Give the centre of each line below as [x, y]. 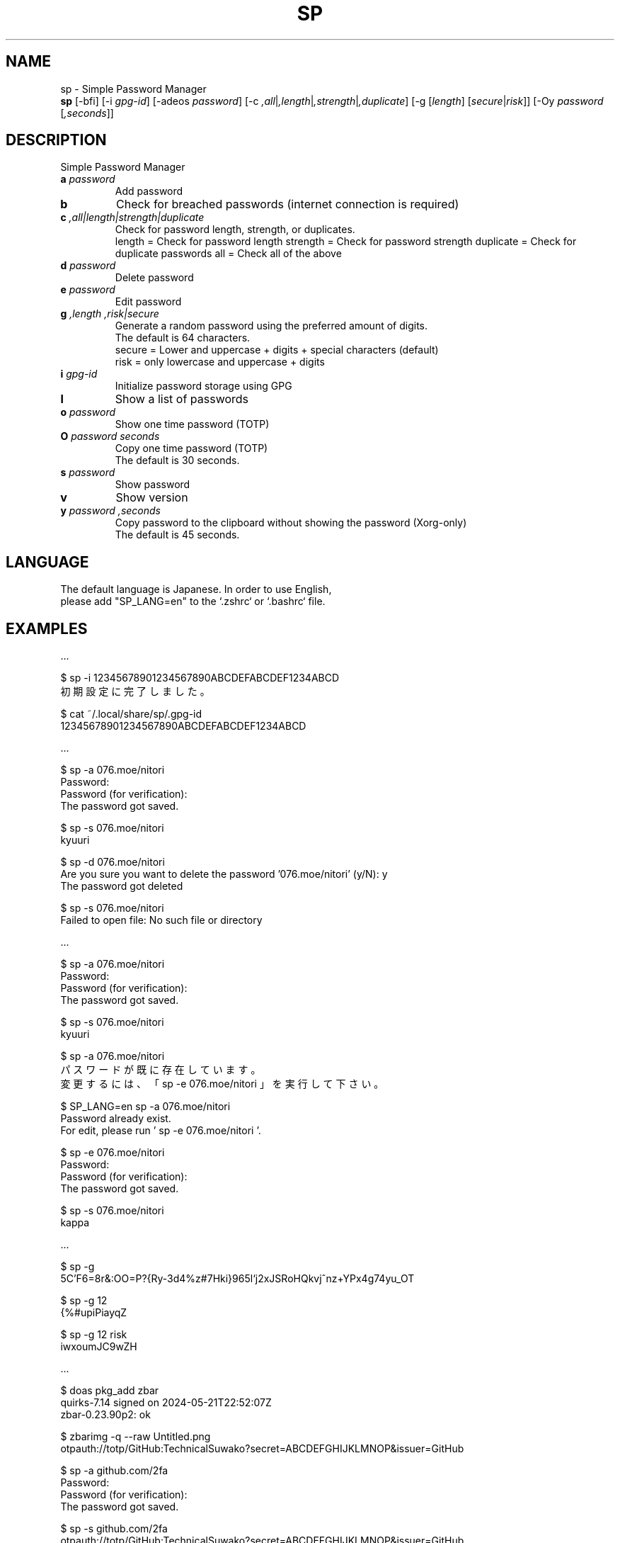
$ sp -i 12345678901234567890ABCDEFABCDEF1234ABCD [200, 678]
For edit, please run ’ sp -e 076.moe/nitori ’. [161, 1131]
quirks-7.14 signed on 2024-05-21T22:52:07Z [166, 1403]
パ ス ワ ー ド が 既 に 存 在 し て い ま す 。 [161, 1070]
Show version [152, 498]
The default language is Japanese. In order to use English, [196, 589]
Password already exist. [116, 1119]
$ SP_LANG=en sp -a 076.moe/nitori [145, 1107]
